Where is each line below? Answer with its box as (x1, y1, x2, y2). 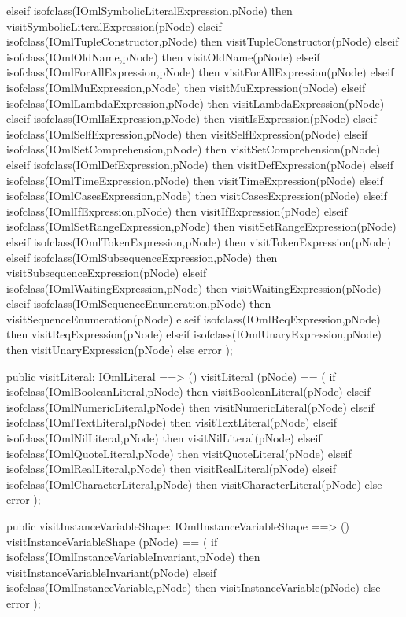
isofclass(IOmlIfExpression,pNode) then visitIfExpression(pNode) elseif (6, 202, 348, 219)
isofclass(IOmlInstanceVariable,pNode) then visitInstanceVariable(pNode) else (6, 579, 381, 596)
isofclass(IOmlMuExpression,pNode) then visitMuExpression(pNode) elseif (6, 79, 366, 95)
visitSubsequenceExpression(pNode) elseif (6, 264, 207, 281)
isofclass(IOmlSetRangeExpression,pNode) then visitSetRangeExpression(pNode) (6, 218, 397, 235)
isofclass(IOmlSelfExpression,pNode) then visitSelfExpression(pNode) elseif (6, 125, 368, 142)
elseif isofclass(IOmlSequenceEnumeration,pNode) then (6, 295, 271, 312)
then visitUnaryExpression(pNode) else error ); (6, 342, 233, 358)
